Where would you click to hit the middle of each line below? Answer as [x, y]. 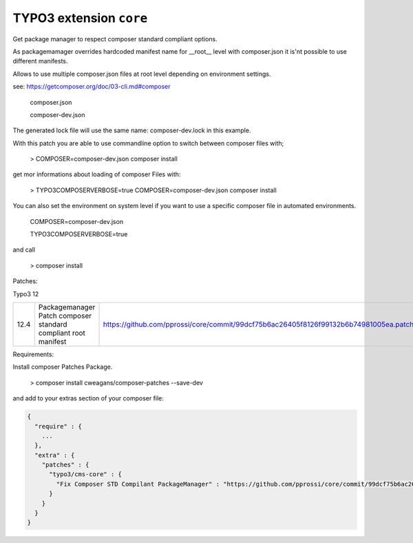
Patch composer [65, 316]
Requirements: [33, 354]
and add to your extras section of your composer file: [88, 398]
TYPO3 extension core [80, 18]
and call [24, 250]
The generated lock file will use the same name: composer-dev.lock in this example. [132, 130]
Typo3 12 [26, 294]
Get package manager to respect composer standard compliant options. [115, 39]
